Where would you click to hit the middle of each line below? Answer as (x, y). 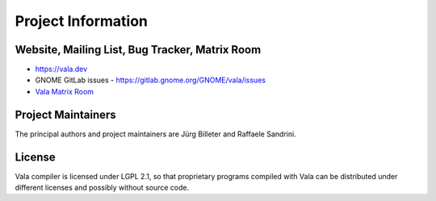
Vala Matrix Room (65, 91)
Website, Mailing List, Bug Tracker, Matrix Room (138, 50)
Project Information (82, 21)
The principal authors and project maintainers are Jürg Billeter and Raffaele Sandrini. (155, 134)
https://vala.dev (61, 69)
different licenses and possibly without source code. (102, 188)
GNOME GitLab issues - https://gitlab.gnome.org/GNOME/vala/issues (151, 80)
